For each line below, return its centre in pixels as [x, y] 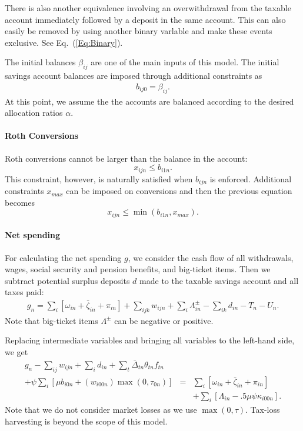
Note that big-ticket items [51, 320]
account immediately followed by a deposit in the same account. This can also [145, 19]
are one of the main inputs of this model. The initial [185, 62]
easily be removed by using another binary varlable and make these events [139, 31]
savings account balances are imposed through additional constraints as [134, 76]
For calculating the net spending [63, 257]
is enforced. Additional [251, 178]
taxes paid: [24, 292]
